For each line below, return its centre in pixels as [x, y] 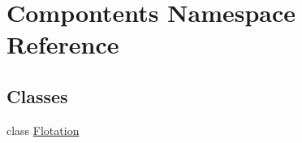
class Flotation [43, 130]
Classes [37, 95]
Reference [63, 44]
